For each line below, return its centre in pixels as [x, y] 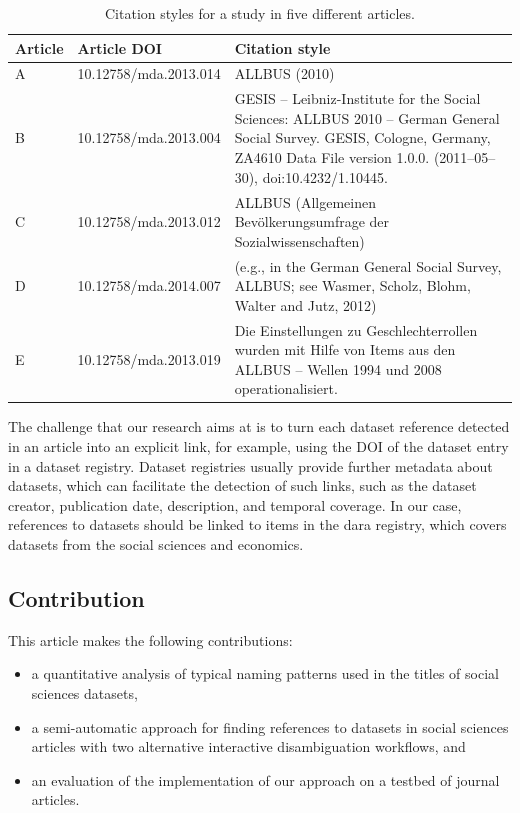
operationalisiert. [286, 388]
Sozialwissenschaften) [299, 240]
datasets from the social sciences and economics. [156, 544]
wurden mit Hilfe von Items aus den [345, 349]
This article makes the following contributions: [150, 639]
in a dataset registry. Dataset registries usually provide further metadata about [250, 465]
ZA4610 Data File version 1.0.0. [332, 157]
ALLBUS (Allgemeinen [305, 201]
